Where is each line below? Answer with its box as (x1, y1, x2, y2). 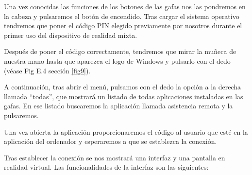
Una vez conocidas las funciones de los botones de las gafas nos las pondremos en (4, 1, 246, 11)
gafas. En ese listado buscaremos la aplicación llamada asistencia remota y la (4, 101, 233, 111)
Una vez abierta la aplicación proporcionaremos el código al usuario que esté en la (4, 126, 248, 137)
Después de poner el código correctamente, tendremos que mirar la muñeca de (4, 46, 236, 56)
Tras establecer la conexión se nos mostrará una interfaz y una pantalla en (4, 152, 225, 162)
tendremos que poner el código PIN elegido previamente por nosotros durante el (4, 20, 242, 31)
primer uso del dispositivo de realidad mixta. (4, 30, 137, 40)
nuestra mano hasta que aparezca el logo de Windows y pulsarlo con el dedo (4, 55, 231, 66)
